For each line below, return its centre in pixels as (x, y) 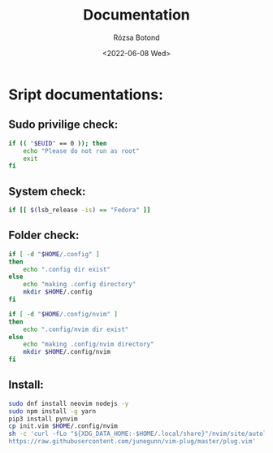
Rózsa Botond (136, 37)
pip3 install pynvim (43, 419)
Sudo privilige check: (63, 125)
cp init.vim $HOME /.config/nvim (63, 426)
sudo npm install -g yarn (52, 411)
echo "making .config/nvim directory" (89, 344)
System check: (47, 192)
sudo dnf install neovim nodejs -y (69, 403)
